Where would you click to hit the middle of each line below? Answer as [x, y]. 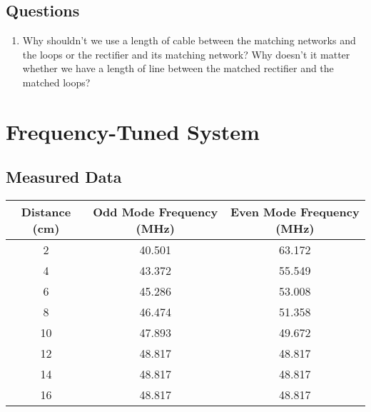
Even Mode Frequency [295, 212]
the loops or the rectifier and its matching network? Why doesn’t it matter [186, 54]
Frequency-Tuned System [133, 131]
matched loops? [56, 82]
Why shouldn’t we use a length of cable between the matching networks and [189, 40]
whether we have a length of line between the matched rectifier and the [178, 68]
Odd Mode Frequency [156, 212]
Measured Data [64, 177]
